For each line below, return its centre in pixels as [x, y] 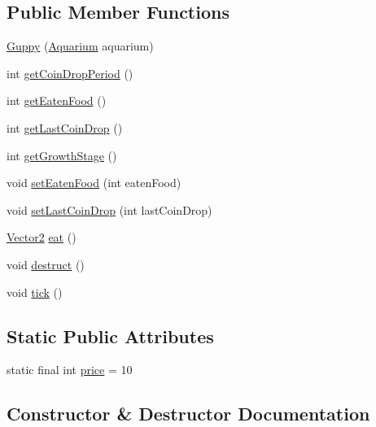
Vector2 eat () [42, 237]
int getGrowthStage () [62, 155]
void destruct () [46, 264]
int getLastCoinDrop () [65, 127]
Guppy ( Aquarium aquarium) [80, 46]
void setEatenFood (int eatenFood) [94, 183]
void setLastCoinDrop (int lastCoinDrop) [109, 209]
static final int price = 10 [70, 370]
